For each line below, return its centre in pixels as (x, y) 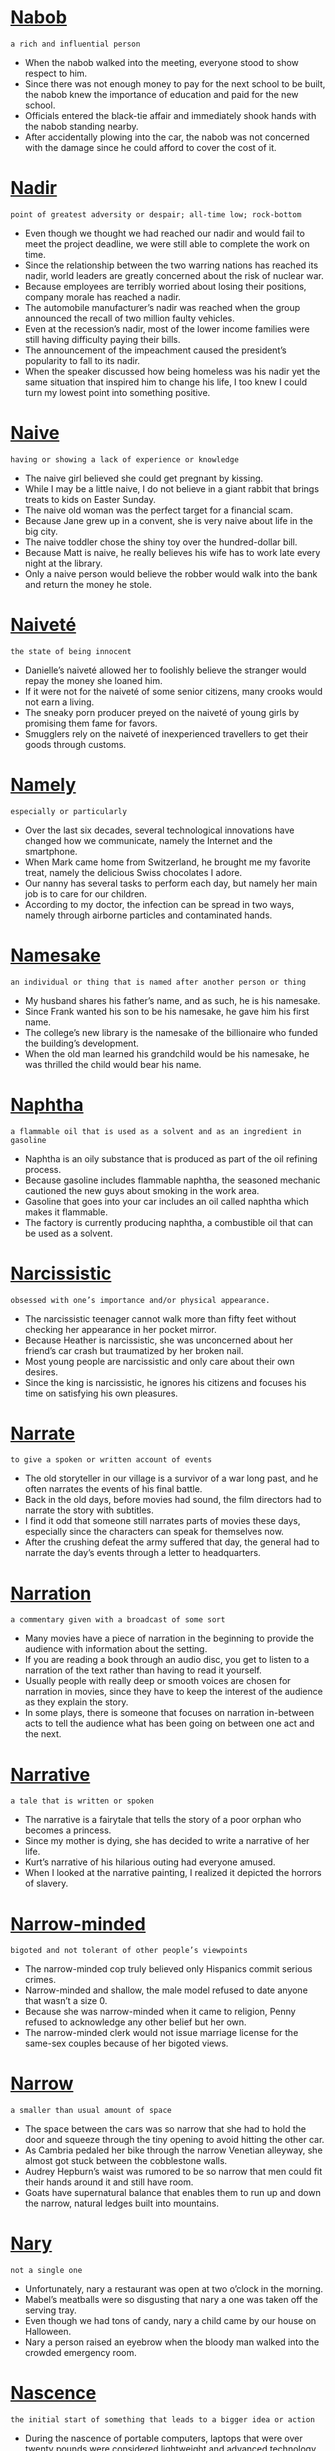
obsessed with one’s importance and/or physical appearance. (140, 1300)
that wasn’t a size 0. (66, 2001)
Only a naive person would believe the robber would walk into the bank (171, 573)
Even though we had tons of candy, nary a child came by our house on (170, 2321)
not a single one (46, 2271)
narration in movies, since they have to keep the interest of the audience (173, 1692)
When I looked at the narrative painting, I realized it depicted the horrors (173, 1873)
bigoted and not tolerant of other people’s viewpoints (129, 1951)
